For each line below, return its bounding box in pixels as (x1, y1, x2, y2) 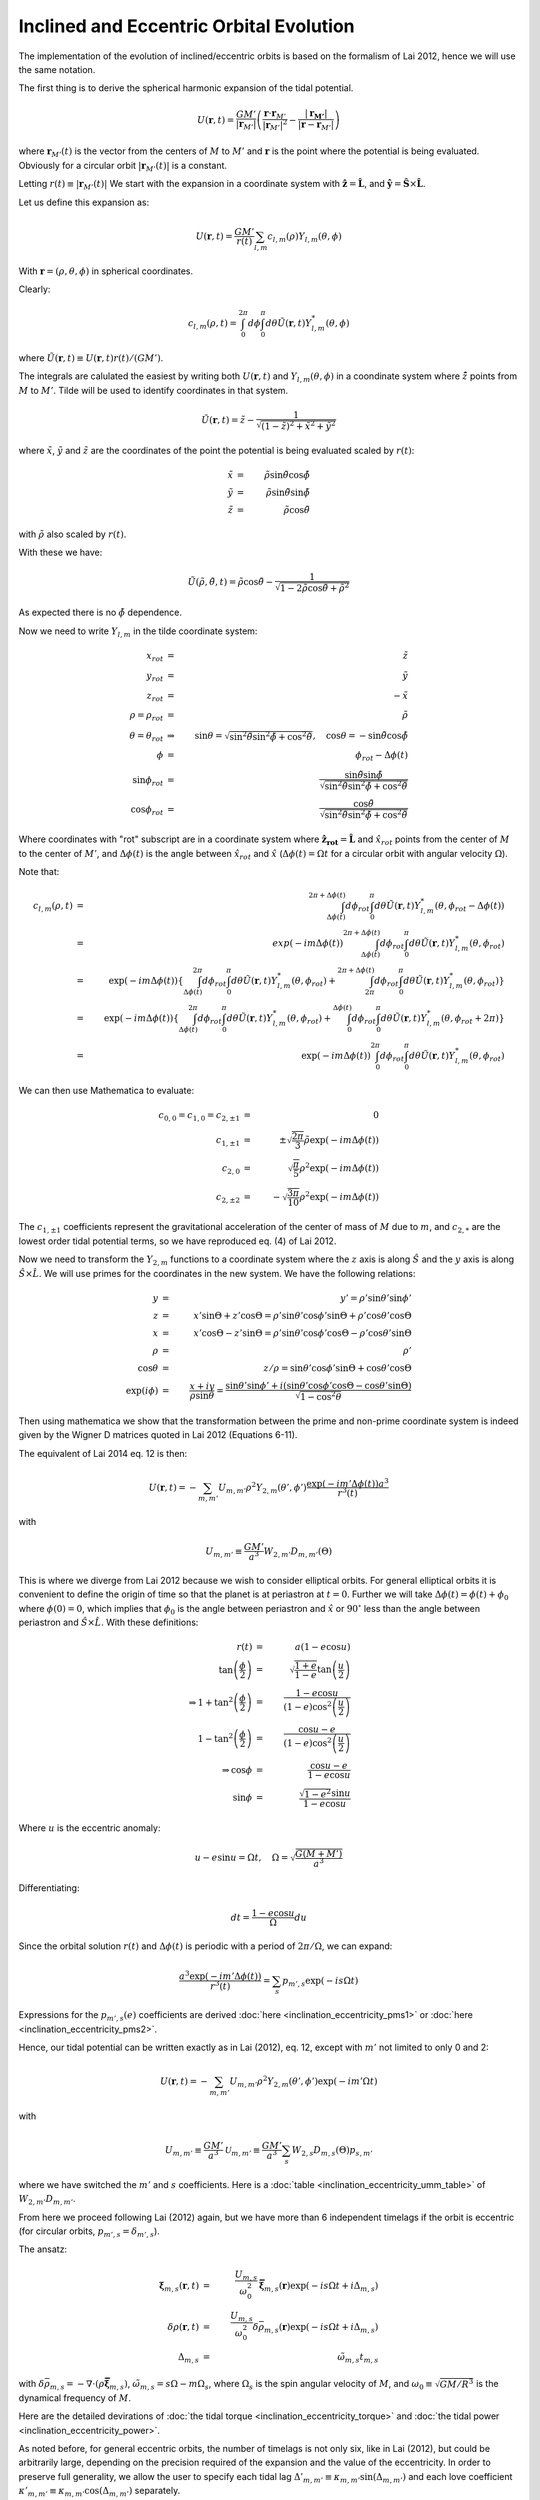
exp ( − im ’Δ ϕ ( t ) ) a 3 (306, 1476, 389, 1489)
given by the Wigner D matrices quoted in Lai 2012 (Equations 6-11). (18, 1429, 298, 1441)
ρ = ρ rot (129, 710, 164, 724)
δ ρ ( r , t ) (167, 2321, 200, 2333)
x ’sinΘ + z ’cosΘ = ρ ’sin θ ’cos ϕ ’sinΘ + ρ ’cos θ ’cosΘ (193, 1310, 412, 1321)
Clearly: (18, 283, 51, 295)
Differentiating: (18, 1882, 80, 1894)
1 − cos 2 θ (300, 1389, 342, 1402)
